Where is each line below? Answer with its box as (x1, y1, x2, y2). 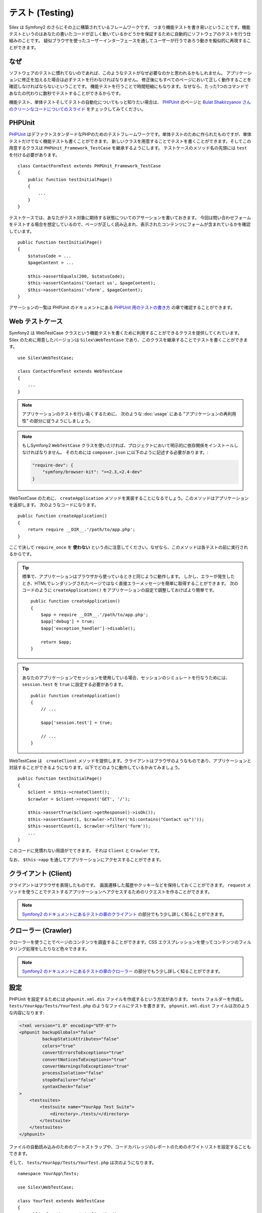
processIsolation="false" (42, 1070, 104, 1076)
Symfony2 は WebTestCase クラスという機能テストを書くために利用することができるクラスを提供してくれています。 (9, 330, 242, 336)
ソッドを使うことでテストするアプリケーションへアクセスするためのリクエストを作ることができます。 (9, 889, 213, 895)
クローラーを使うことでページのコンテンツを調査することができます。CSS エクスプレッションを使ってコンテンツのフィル (9, 939, 252, 945)
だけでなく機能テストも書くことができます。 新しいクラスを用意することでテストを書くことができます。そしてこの (21, 138, 252, 144)
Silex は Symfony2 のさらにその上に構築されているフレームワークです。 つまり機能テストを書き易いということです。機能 (9, 24, 251, 30)
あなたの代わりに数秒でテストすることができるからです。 (9, 90, 123, 96)
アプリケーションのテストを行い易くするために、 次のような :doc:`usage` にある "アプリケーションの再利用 (22, 411, 236, 417)
